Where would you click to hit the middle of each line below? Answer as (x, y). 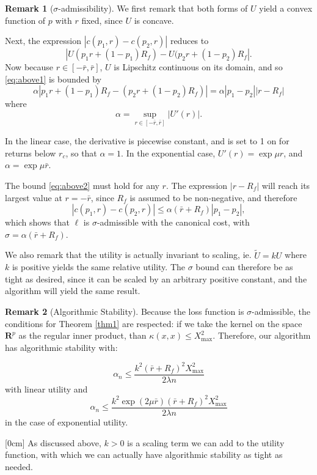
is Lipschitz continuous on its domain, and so (198, 67)
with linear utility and (46, 388)
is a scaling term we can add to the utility (206, 442)
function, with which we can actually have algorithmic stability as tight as (144, 455)
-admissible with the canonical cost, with (173, 222)
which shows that (37, 222)
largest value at (34, 197)
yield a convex (286, 8)
